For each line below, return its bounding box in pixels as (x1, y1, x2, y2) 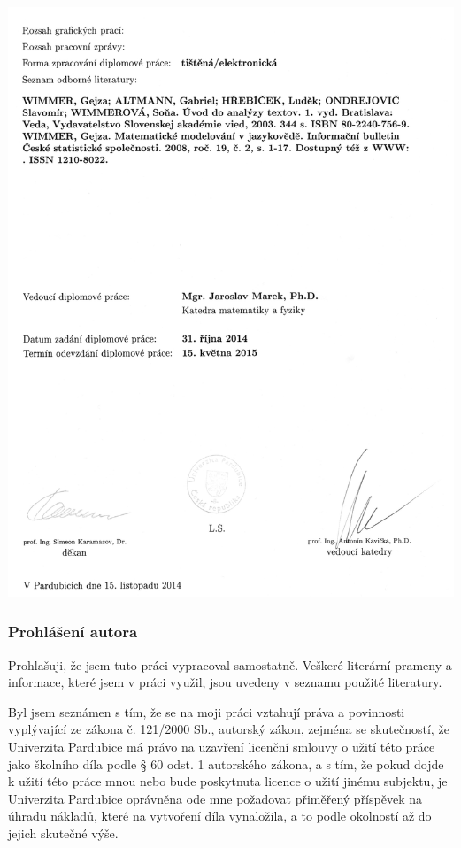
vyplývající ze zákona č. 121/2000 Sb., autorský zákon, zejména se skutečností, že (8, 720, 449, 738)
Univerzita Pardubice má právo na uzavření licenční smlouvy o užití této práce (8, 736, 435, 755)
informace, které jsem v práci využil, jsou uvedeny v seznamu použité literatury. (8, 673, 442, 691)
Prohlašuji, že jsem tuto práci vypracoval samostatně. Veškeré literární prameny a (8, 655, 452, 674)
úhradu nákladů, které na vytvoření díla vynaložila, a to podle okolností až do (8, 806, 432, 825)
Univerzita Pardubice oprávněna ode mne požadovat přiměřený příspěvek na (8, 789, 422, 807)
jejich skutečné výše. (8, 823, 119, 842)
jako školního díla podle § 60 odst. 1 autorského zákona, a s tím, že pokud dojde (8, 754, 444, 773)
